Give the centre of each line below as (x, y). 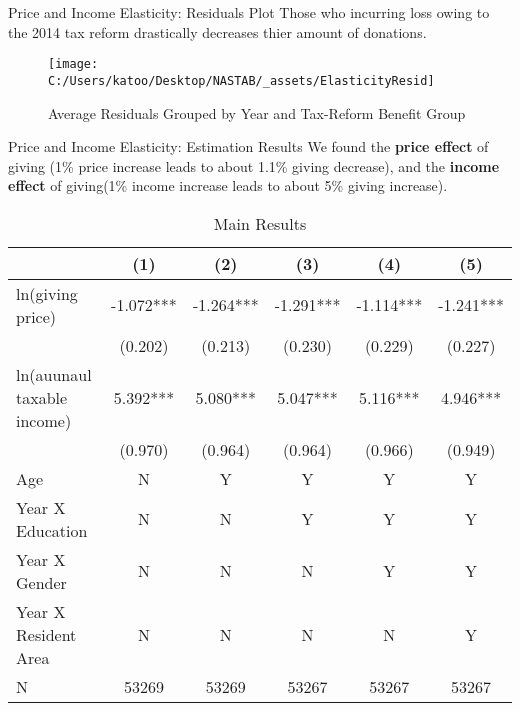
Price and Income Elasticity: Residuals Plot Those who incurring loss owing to (249, 12)
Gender (41, 582)
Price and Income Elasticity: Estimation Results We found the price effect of (248, 146)
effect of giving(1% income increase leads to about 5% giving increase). (228, 185)
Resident (46, 634)
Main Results (260, 223)
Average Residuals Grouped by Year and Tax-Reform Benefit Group (257, 112)
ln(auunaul (54, 374)
